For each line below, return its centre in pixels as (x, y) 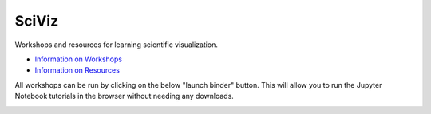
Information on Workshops (79, 59)
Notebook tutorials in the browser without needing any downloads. (125, 96)
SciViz (37, 21)
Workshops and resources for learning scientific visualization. (117, 45)
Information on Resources (77, 70)
